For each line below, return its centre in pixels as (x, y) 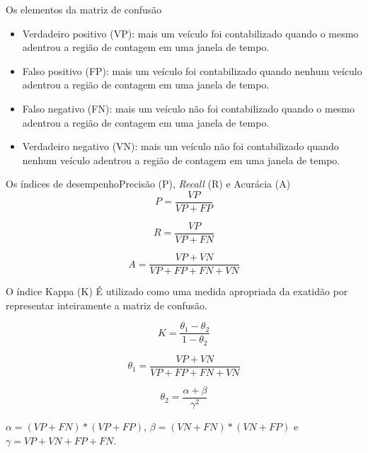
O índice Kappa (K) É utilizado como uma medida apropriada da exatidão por (177, 291)
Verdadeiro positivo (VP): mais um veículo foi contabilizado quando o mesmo (190, 33)
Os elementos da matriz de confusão (84, 9)
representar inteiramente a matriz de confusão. (107, 305)
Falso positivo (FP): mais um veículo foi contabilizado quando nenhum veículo (192, 70)
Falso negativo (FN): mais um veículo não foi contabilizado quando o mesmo (189, 108)
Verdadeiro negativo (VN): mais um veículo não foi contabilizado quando (180, 146)
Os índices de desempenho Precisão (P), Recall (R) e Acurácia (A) (148, 184)
